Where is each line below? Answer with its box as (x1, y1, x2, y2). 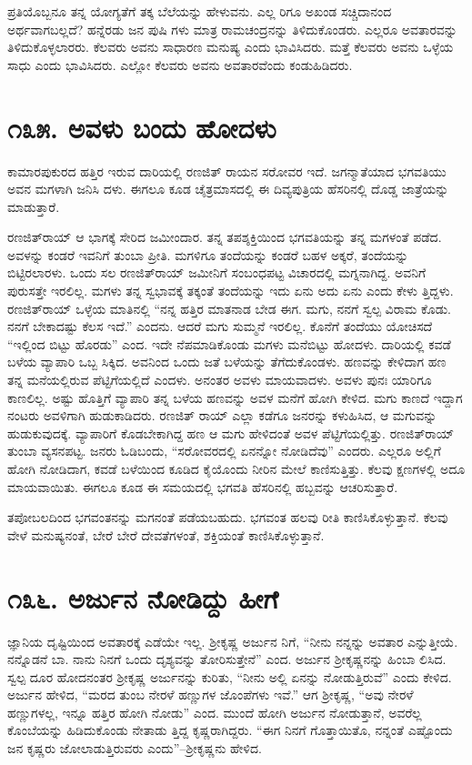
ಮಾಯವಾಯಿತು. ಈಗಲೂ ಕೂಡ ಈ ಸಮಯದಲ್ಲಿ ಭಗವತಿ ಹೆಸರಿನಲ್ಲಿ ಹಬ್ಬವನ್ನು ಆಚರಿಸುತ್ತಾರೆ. (7, 477, 398, 496)
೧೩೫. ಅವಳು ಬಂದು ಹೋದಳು (7, 108, 276, 146)
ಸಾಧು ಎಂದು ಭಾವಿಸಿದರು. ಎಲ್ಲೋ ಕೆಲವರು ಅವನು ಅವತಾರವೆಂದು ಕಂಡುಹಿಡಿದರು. (7, 55, 353, 74)
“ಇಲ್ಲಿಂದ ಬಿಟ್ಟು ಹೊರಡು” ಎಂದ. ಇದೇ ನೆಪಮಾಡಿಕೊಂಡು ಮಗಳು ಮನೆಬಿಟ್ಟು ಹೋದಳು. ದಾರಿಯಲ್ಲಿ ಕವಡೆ (7, 334, 451, 353)
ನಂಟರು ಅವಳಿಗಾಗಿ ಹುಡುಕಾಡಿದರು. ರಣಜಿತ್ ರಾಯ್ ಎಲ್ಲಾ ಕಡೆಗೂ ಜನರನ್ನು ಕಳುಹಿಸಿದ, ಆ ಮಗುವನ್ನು (7, 406, 437, 425)
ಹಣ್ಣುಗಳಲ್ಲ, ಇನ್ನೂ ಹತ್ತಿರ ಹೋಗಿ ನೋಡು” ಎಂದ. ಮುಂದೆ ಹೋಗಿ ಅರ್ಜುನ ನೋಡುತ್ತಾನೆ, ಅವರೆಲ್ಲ (7, 702, 422, 721)
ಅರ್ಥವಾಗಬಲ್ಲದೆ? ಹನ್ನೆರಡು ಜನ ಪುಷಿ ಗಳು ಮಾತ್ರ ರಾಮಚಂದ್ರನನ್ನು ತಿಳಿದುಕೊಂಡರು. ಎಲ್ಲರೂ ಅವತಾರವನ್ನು (7, 19, 457, 38)
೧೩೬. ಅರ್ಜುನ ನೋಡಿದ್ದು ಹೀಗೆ (7, 579, 278, 616)
